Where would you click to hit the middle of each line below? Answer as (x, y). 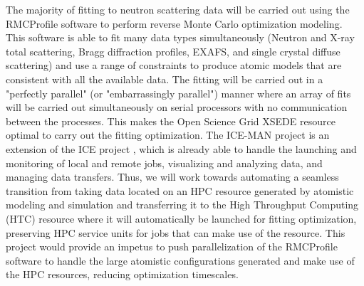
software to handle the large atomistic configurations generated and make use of (180, 260)
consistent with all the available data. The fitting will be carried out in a (165, 79)
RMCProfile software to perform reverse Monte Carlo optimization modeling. (174, 23)
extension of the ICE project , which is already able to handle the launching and (181, 148)
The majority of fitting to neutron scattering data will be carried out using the (178, 9)
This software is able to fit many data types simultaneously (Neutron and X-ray (180, 37)
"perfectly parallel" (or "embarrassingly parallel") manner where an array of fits (178, 93)
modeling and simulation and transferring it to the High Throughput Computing (182, 205)
